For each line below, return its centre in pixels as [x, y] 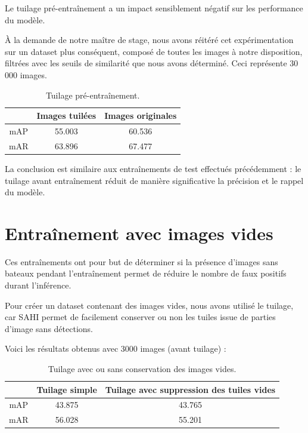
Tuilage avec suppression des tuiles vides [190, 389]
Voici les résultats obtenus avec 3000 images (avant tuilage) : [116, 348]
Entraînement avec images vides [139, 233]
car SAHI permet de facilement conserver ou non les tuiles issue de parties [140, 317]
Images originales [141, 116]
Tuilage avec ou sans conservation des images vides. [142, 368]
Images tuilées [66, 116]
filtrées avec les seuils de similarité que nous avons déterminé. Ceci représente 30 [152, 63]
